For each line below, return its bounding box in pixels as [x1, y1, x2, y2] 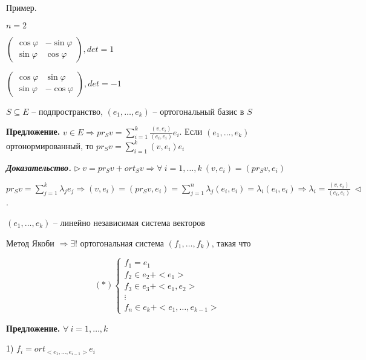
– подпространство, [31, 104, 103, 117]
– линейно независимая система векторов [53, 216, 205, 228]
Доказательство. [6, 161, 72, 173]
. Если [179, 125, 203, 138]
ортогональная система [80, 236, 164, 249]
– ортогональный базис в [152, 104, 244, 117]
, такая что [211, 236, 251, 249]
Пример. [6, 1, 37, 13]
